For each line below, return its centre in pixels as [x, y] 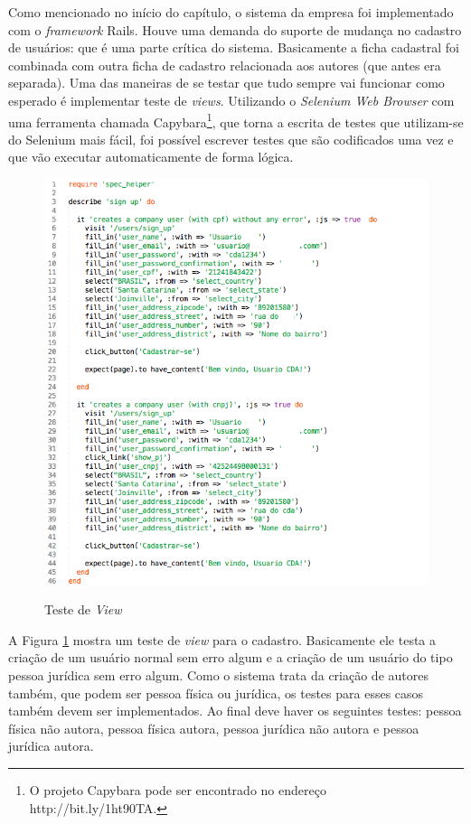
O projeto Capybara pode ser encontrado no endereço [178, 790]
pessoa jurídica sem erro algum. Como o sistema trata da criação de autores [218, 675]
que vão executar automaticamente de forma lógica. [151, 157]
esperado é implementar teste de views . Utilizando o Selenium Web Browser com [231, 100]
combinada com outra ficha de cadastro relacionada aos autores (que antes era [225, 65]
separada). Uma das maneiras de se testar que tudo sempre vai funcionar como [226, 83]
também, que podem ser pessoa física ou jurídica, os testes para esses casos [216, 693]
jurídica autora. [51, 746]
